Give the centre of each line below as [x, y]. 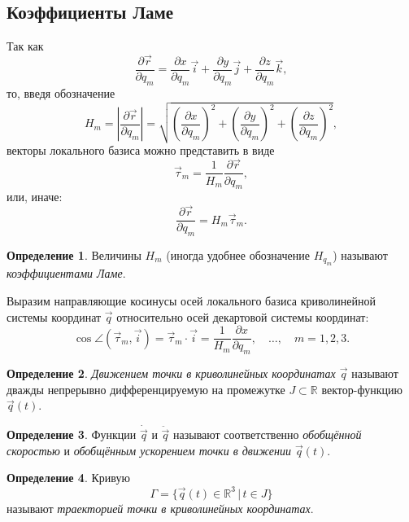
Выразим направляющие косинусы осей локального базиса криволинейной [191, 300]
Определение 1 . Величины [74, 254]
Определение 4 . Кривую [68, 478]
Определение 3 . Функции [72, 434]
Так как [25, 46]
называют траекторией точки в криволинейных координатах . [160, 508]
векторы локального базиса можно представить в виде [141, 149]
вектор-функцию [362, 389]
